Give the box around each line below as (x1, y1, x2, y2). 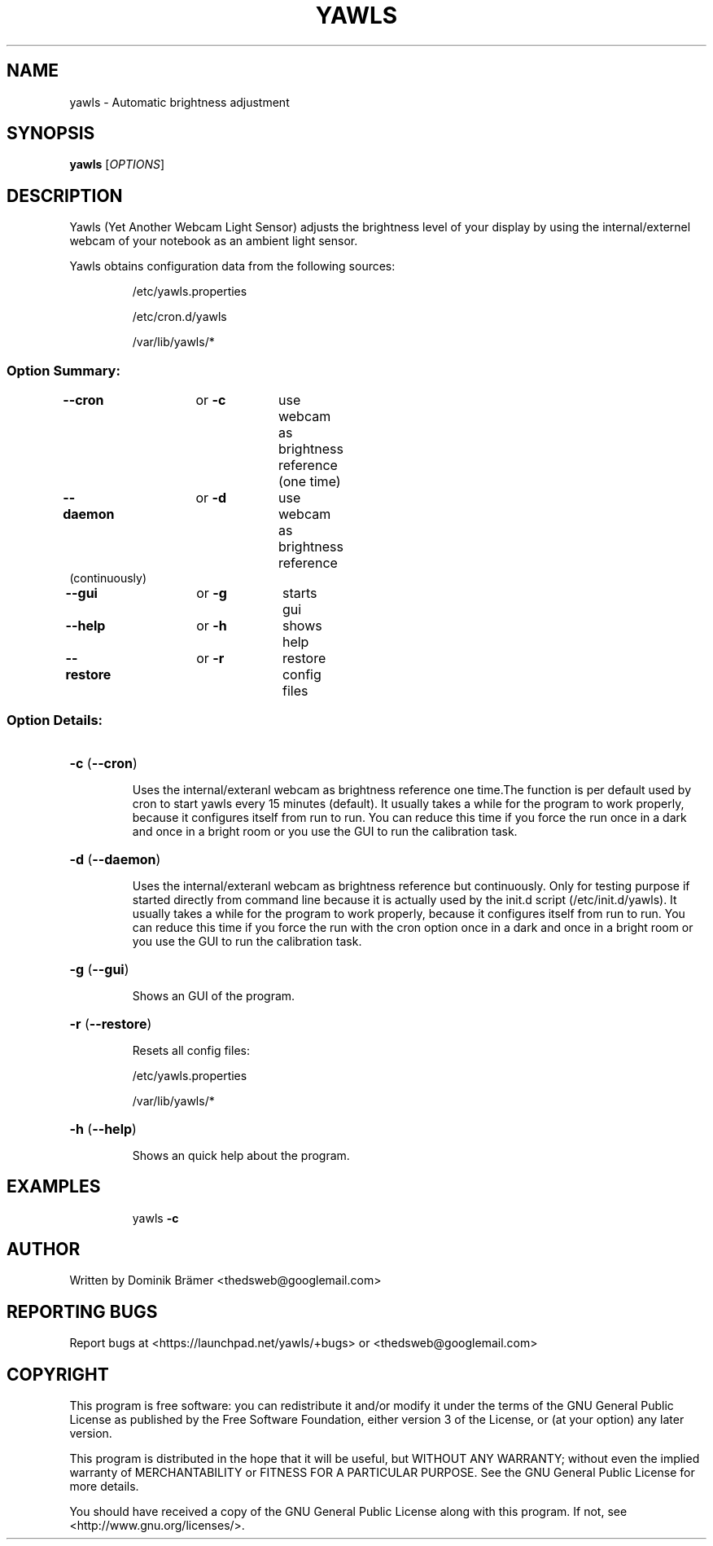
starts (282, 585, 317, 602)
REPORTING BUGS (7, 1301, 158, 1322)
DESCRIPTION (7, 185, 123, 206)
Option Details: (7, 712, 103, 729)
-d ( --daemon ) (69, 850, 161, 867)
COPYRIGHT (7, 1364, 109, 1385)
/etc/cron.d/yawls (132, 310, 227, 324)
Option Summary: (7, 362, 120, 379)
